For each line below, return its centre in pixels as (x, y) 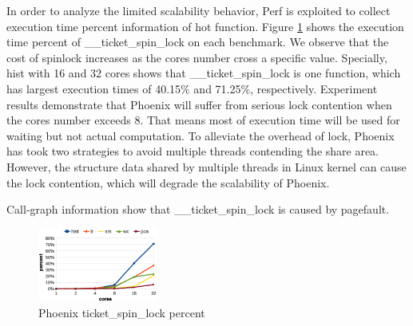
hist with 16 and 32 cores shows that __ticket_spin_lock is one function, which (204, 73)
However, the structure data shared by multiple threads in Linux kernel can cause (206, 166)
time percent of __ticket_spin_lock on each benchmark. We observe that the (198, 42)
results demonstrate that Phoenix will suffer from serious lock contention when (199, 104)
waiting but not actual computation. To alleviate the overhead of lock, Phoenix (201, 135)
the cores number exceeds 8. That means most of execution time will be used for (203, 120)
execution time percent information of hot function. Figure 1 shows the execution (205, 26)
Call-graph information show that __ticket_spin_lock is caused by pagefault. (198, 209)
